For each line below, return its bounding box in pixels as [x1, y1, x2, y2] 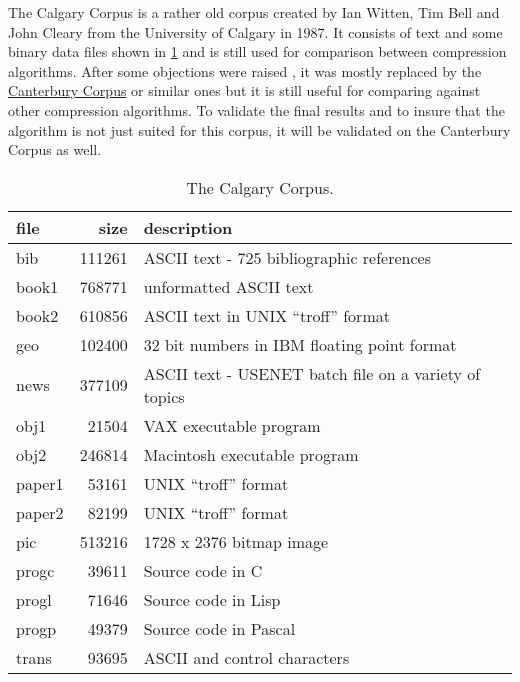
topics [143, 384, 185, 408]
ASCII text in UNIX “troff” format [143, 303, 390, 327]
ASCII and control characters [143, 645, 350, 669]
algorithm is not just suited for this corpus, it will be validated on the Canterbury [8, 119, 511, 140]
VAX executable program [143, 413, 321, 437]
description [143, 215, 233, 239]
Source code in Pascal [143, 616, 296, 640]
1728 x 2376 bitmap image [143, 529, 329, 553]
